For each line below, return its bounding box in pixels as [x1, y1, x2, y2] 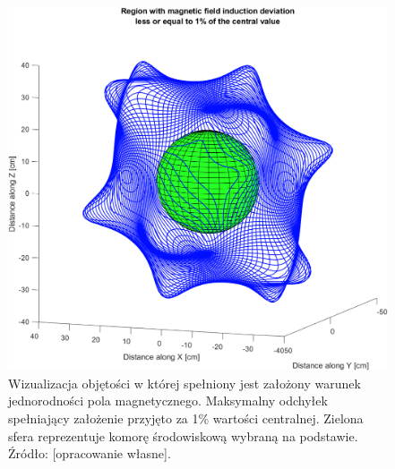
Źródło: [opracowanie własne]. [8, 444, 171, 463]
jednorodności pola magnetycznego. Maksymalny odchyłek [8, 391, 328, 410]
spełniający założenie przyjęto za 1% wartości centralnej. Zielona [8, 408, 364, 427]
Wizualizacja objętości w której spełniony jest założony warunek [8, 373, 361, 392]
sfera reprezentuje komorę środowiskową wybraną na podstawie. [8, 426, 358, 445]
